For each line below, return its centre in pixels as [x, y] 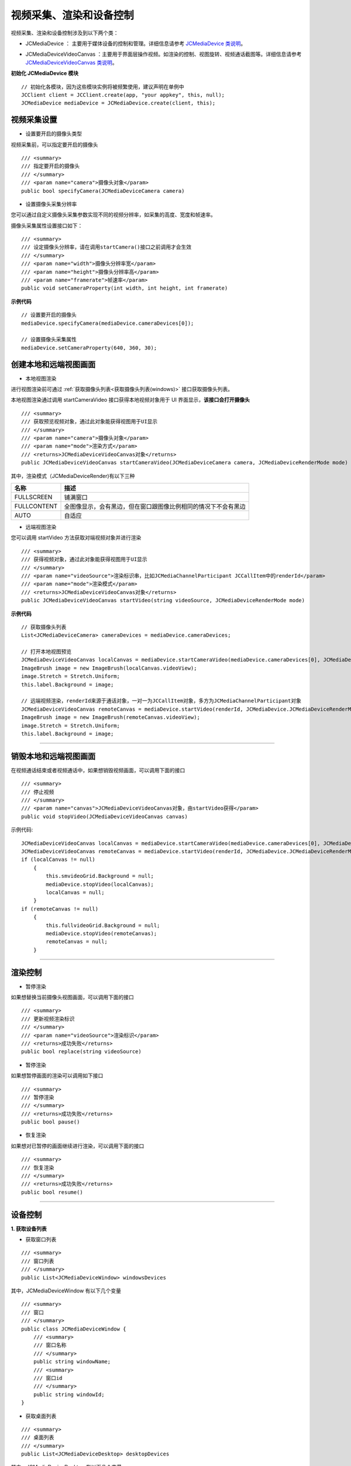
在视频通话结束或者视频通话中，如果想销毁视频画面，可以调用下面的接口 [98, 770]
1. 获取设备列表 [29, 1229]
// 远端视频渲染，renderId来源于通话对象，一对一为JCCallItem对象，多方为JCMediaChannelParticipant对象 [161, 701]
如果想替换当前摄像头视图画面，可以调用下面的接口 [72, 997]
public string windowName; [72, 1362]
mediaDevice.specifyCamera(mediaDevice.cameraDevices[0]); [108, 323]
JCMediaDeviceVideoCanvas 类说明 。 [71, 62]
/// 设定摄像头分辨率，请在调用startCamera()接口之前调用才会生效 [106, 247]
